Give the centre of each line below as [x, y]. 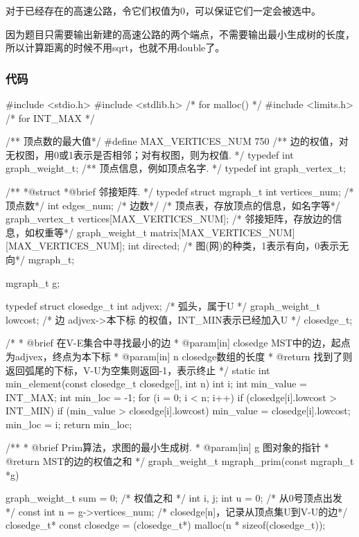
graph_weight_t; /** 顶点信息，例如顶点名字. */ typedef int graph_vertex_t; [176, 168]
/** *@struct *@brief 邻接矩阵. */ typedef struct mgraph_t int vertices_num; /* [180, 191]
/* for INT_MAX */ [50, 117]
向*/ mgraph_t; [40, 259]
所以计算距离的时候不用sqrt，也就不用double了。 [115, 47]
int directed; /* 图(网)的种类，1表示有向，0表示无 [238, 246]
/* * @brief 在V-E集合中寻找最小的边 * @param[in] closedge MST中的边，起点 [178, 343]
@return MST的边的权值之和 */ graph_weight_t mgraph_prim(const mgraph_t [180, 461]
